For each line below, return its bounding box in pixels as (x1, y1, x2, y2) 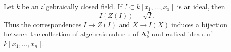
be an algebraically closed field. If (22, 1, 122, 11)
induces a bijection (171, 19, 228, 29)
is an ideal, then (177, 1, 225, 11)
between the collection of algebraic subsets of (4, 29, 139, 39)
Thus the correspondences (4, 19, 82, 29)
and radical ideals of (152, 29, 212, 39)
